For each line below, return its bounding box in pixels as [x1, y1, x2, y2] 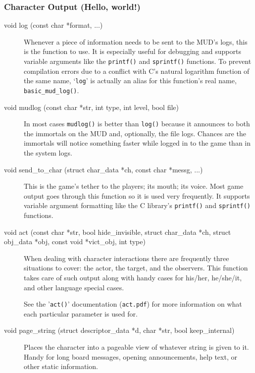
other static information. [24, 361, 98, 372]
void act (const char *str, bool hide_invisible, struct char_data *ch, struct [4, 226, 231, 237]
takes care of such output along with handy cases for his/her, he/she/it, [24, 272, 242, 282]
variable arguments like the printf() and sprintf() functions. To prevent [24, 56, 252, 66]
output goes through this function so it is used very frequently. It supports [24, 190, 250, 201]
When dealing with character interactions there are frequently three [24, 253, 229, 263]
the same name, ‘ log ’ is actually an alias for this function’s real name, [24, 75, 237, 86]
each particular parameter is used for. [24, 308, 138, 319]
